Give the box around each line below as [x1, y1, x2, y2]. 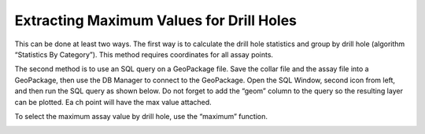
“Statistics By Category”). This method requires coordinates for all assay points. [14, 49, 274, 59]
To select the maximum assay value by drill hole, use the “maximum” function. [14, 111, 268, 121]
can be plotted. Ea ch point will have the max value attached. [14, 97, 212, 107]
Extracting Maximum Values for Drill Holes [14, 12, 297, 29]
